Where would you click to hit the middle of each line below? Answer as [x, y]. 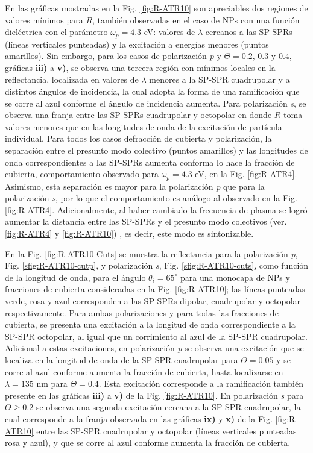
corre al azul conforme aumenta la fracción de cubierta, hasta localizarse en [144, 371]
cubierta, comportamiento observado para [82, 174]
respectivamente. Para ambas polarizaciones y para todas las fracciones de [142, 312]
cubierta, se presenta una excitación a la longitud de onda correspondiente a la [150, 324]
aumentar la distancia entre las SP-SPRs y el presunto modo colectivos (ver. [146, 221]
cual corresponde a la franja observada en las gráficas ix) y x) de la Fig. [139, 418]
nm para [52, 383]
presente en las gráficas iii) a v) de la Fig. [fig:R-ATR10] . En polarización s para [154, 395]
